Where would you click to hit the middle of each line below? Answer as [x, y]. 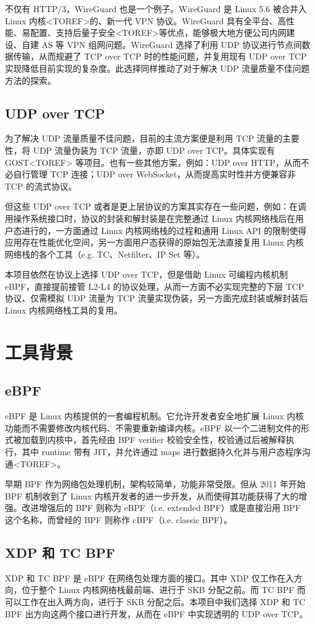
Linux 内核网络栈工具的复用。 [64, 310]
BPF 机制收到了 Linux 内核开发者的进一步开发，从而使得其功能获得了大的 [152, 495]
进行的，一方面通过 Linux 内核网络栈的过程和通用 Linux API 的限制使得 [164, 230]
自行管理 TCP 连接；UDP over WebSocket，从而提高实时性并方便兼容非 [154, 174]
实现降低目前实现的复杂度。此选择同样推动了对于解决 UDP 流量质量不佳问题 [157, 68]
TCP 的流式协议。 [41, 186]
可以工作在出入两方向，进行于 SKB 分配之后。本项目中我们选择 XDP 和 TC [155, 601]
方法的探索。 [30, 80]
